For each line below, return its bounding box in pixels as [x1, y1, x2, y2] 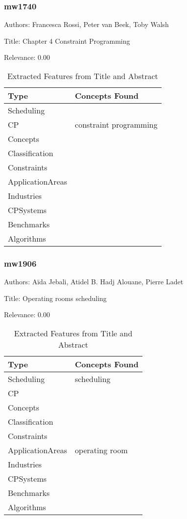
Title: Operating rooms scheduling [4, 293, 107, 303]
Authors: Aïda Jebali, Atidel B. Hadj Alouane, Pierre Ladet [4, 276, 184, 287]
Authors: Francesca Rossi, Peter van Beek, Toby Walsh [4, 19, 169, 29]
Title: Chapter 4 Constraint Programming [4, 35, 130, 46]
